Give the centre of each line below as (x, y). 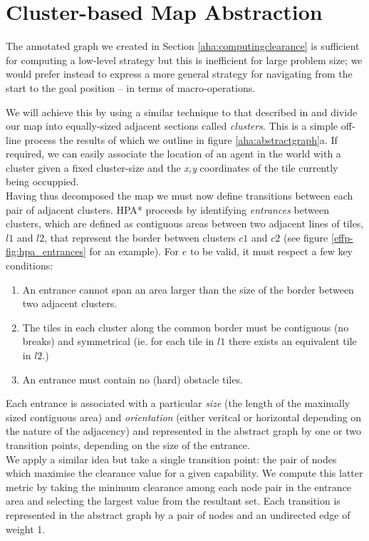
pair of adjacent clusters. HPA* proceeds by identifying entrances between (167, 209)
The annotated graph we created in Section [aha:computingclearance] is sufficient (183, 46)
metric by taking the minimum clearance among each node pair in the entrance (179, 486)
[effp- (342, 237)
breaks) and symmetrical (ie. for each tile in (118, 341)
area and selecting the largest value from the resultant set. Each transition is (173, 501)
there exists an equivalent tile (292, 341)
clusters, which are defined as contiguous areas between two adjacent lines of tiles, (185, 223)
